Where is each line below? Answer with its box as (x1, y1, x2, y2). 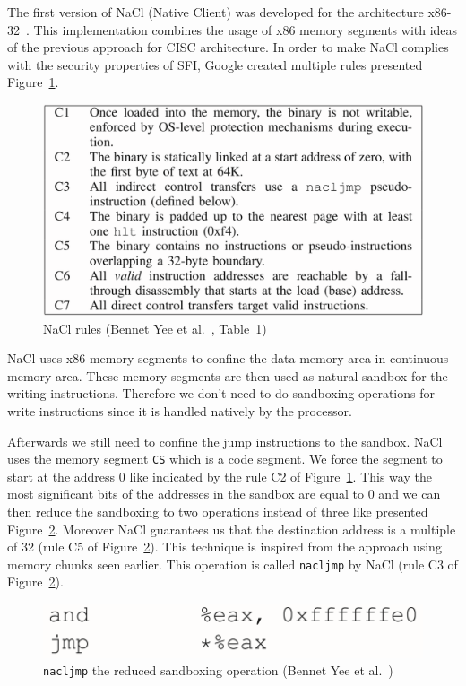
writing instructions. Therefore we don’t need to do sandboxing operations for (7, 384, 435, 403)
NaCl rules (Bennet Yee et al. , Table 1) (43, 318, 267, 337)
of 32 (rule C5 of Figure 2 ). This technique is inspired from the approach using (7, 537, 442, 556)
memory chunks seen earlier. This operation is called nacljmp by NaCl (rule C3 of (7, 554, 458, 573)
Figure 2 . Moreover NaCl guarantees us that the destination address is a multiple (7, 519, 456, 538)
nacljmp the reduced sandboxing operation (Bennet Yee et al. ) (43, 661, 393, 680)
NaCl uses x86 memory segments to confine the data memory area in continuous (7, 349, 449, 368)
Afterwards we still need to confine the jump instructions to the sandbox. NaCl (7, 431, 443, 450)
